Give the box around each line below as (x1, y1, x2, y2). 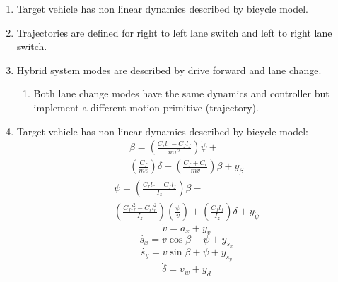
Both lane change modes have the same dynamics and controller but (33, 86, 330, 101)
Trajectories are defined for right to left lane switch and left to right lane (16, 25, 332, 39)
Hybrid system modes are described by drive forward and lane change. (16, 62, 322, 77)
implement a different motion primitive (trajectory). (33, 99, 259, 114)
